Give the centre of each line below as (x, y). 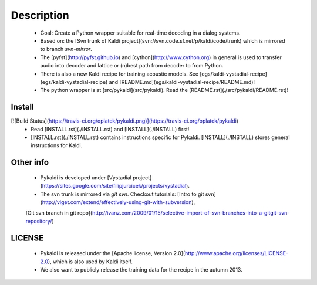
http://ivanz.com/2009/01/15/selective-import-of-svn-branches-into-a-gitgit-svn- (191, 213)
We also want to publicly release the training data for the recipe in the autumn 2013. (141, 269)
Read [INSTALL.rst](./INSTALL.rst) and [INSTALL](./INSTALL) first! (110, 129)
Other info (30, 162)
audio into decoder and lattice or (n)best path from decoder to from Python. (132, 66)
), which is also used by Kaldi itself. (90, 262)
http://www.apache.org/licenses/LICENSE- (237, 253)
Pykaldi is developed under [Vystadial (86, 177)
